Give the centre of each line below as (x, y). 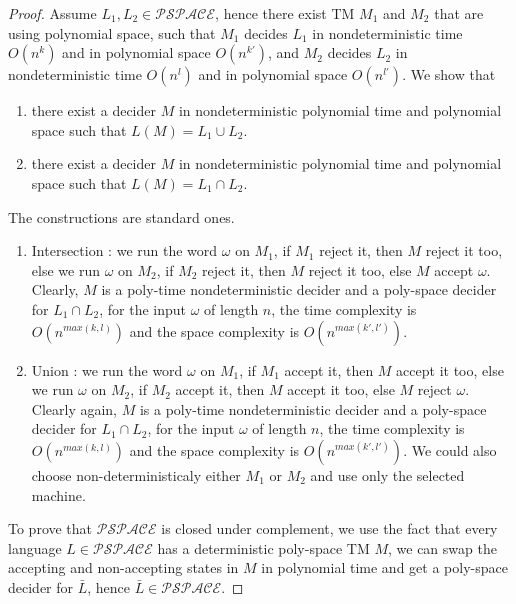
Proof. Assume (52, 13)
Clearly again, (74, 408)
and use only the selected (387, 474)
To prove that (50, 528)
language (35, 547)
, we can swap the (442, 547)
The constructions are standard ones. (121, 216)
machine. (58, 494)
